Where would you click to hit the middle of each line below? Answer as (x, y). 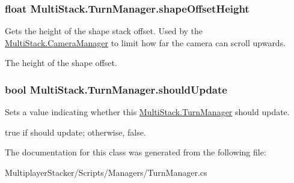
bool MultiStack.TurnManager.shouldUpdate (116, 89)
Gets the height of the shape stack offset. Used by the (104, 31)
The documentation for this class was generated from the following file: (136, 152)
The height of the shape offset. (61, 63)
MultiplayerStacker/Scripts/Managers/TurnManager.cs (106, 172)
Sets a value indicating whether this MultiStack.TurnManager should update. (147, 112)
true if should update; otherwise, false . (75, 132)
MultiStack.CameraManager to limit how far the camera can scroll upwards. (145, 42)
